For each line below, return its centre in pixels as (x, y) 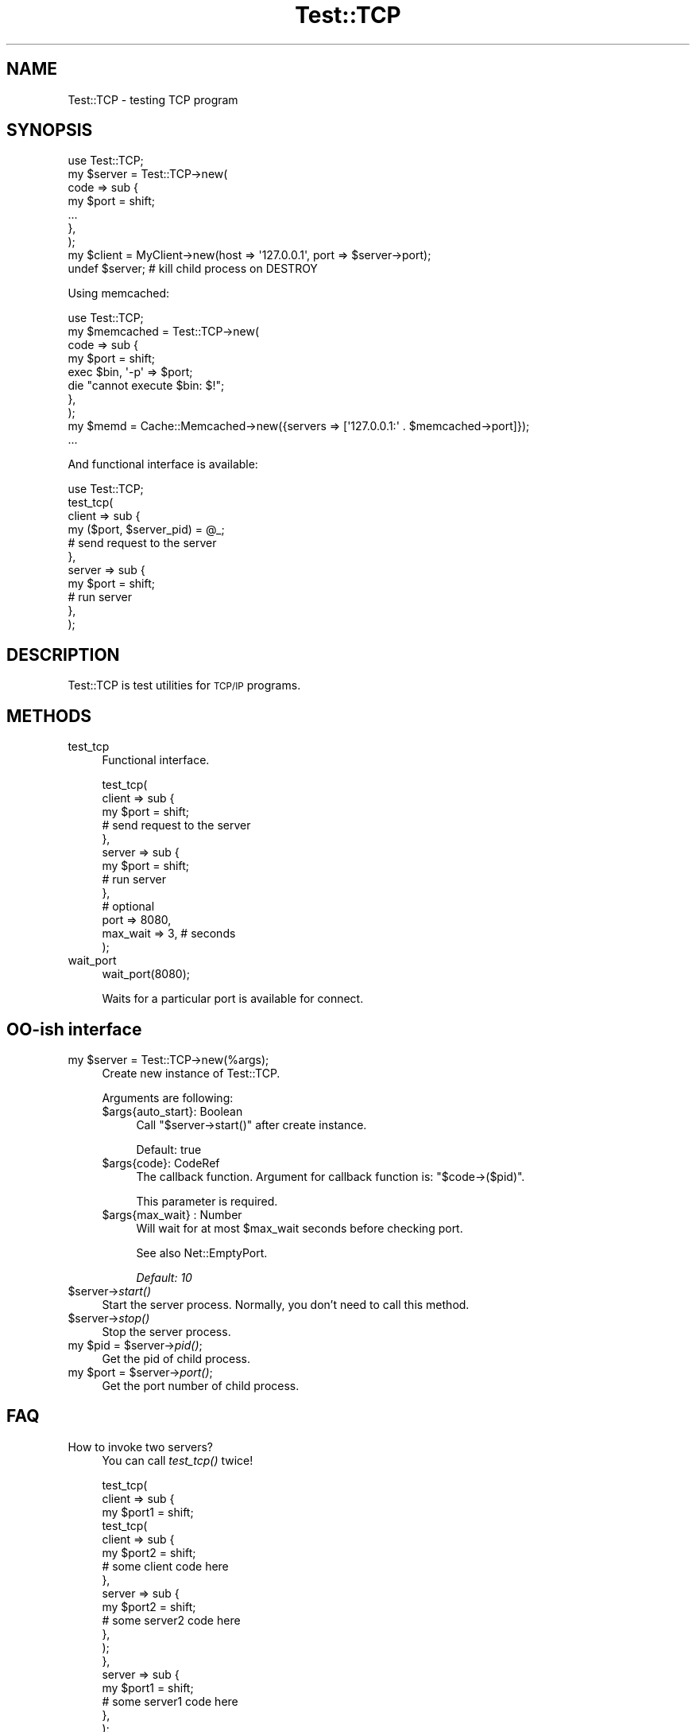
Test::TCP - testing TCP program (153, 99)
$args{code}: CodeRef (161, 1163)
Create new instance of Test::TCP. (191, 1073)
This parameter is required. (207, 1201)
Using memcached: (119, 293)
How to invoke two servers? (140, 1447)
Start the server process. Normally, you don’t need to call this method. (286, 1304)
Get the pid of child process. (176, 1358)
